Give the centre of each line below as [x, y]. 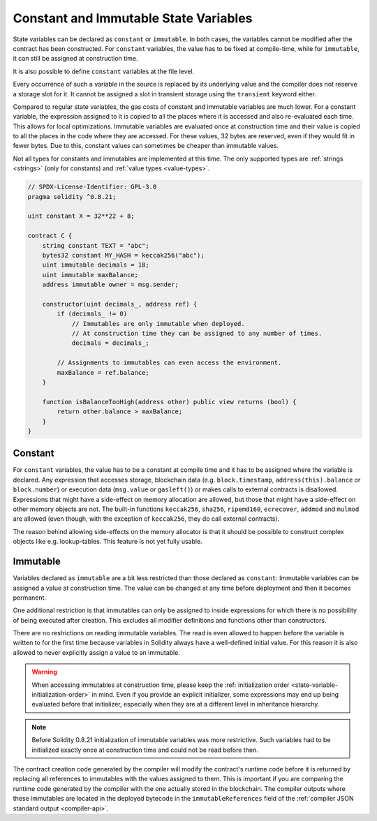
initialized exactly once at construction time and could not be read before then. [145, 750]
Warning [44, 672]
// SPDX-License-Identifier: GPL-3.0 [92, 187]
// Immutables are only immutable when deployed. [158, 324]
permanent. [30, 598]
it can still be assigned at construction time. [75, 59]
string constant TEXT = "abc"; [96, 245]
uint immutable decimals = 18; [96, 265]
